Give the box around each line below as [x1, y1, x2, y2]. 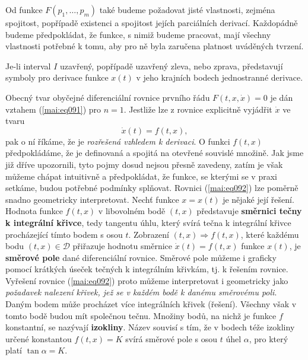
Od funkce [5, 4, 43, 15]
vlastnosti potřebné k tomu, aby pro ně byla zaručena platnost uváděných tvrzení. [5, 40, 304, 52]
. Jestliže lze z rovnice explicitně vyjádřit [123, 103, 272, 115]
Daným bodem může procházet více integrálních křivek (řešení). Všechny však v [5, 298, 297, 310]
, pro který [249, 332, 288, 345]
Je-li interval [5, 59, 51, 72]
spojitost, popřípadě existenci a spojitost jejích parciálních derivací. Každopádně [5, 17, 298, 28]
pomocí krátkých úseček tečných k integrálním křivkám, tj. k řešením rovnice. [5, 263, 288, 275]
